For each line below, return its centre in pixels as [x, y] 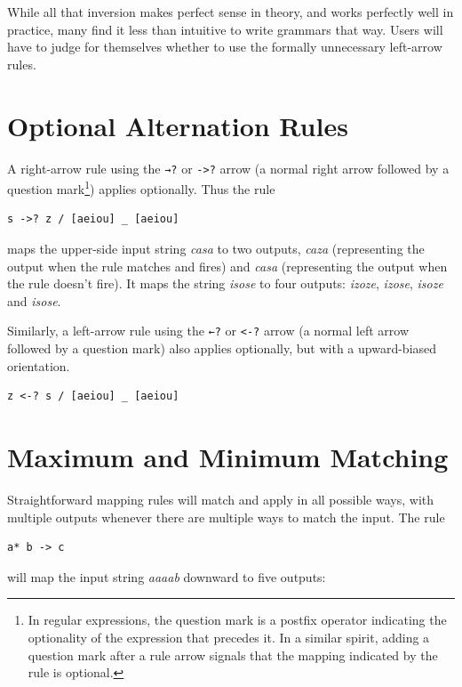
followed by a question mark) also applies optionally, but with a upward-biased [222, 348]
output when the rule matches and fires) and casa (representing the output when [227, 266]
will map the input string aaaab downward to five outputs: [167, 576]
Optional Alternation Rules [178, 125]
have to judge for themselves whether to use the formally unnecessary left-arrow [225, 47]
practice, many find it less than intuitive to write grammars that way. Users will [225, 29]
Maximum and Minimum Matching [228, 457]
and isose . [34, 300]
